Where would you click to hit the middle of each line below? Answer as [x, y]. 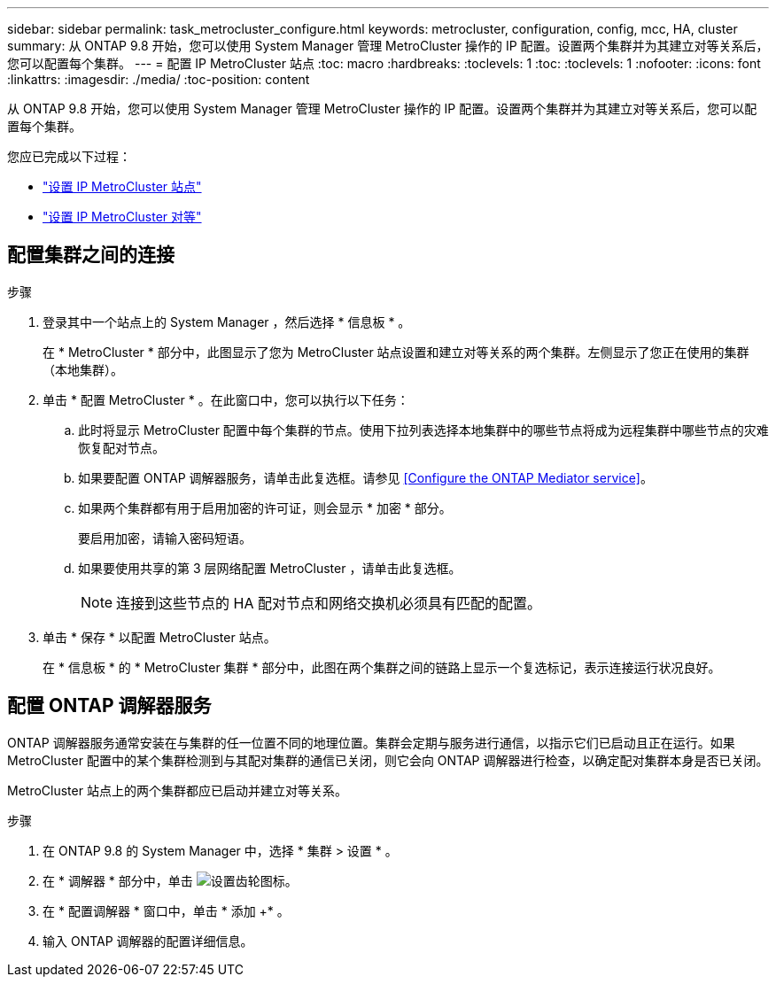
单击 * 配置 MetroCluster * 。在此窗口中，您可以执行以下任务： [226, 399]
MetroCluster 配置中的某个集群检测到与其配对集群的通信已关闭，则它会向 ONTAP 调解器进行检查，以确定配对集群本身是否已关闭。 [388, 760]
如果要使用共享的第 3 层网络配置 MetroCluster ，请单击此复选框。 [270, 568]
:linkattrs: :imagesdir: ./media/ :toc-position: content [159, 79]
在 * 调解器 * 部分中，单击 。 [170, 880]
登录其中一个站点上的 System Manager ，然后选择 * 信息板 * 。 [227, 322]
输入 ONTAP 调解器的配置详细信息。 [148, 941]
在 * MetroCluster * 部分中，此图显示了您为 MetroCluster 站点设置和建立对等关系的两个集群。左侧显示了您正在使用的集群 [396, 352]
